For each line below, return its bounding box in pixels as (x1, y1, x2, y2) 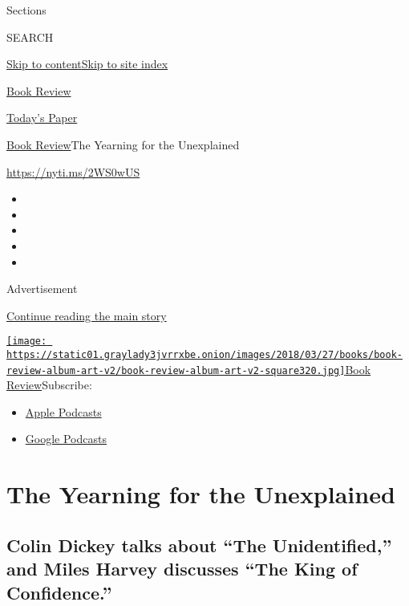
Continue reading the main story (6, 307, 167, 323)
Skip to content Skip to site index (6, 55, 168, 72)
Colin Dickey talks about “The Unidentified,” (6, 532, 392, 557)
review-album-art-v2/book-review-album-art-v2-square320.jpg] (6, 364, 346, 376)
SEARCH (6, 28, 54, 45)
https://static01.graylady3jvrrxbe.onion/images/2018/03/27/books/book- (6, 348, 403, 360)
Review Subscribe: (6, 376, 92, 393)
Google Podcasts (25, 430, 107, 447)
